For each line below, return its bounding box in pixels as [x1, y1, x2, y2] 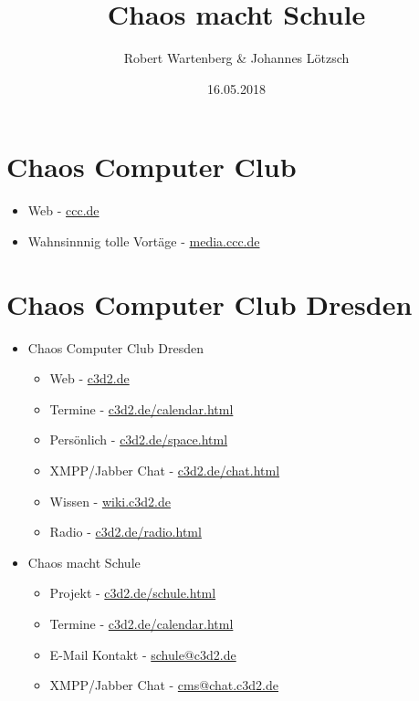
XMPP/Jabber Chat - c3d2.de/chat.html [49, 460, 280, 479]
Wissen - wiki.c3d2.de [49, 491, 171, 510]
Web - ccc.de [27, 201, 100, 220]
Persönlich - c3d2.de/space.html [49, 430, 228, 449]
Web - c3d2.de [49, 369, 130, 388]
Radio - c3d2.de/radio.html [49, 522, 202, 541]
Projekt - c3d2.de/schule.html [49, 583, 216, 602]
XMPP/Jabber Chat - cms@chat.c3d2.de [49, 675, 278, 695]
